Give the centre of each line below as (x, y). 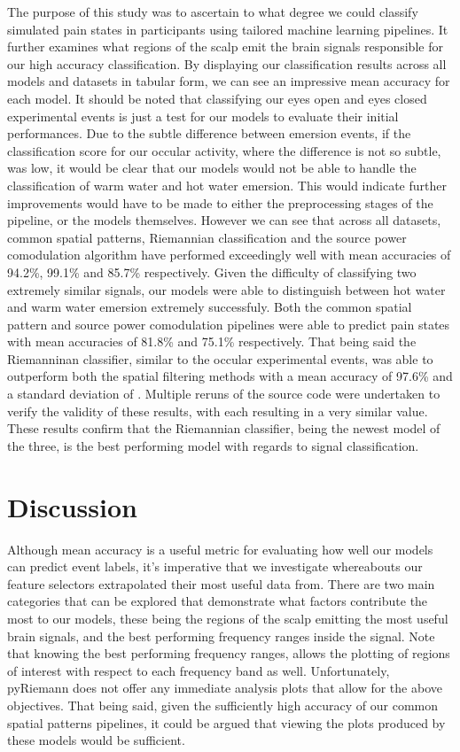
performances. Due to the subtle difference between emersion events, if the (209, 133)
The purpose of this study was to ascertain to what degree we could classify (213, 12)
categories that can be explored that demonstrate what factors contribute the (218, 601)
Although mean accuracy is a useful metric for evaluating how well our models (220, 549)
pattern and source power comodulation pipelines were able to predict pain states (229, 324)
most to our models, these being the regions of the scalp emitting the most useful (228, 618)
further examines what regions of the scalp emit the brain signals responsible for (225, 47)
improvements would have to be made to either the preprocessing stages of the (220, 202)
